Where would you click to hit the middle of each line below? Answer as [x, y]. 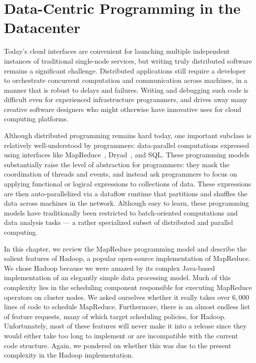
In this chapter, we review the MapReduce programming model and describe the [126, 248]
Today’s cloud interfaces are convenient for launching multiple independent [117, 51]
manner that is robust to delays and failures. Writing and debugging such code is [126, 90]
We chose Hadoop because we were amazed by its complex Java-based [110, 268]
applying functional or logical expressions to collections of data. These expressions [128, 184]
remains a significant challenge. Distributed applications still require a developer [125, 70]
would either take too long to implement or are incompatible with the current [121, 335]
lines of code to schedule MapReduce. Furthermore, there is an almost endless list [127, 307]
